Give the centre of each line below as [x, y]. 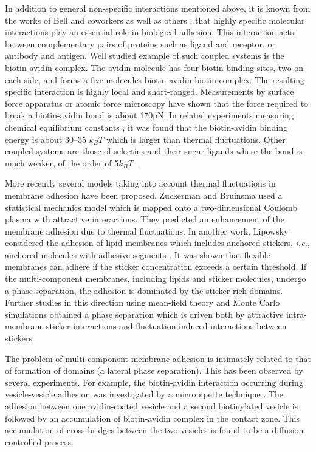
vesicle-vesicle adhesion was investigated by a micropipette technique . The [144, 394]
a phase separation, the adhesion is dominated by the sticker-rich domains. [144, 290]
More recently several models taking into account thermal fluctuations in [140, 183]
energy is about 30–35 [46, 139]
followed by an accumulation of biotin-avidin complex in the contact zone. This [153, 418]
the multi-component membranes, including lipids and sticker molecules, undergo [156, 279]
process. [59, 441]
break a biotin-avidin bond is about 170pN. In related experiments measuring [149, 115]
